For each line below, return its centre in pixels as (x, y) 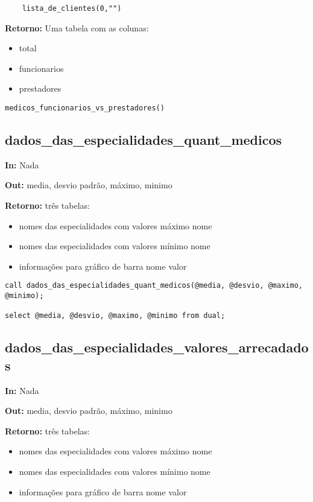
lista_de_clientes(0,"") (72, 8)
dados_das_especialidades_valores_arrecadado (157, 347)
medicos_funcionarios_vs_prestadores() (85, 108)
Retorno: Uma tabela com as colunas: (77, 27)
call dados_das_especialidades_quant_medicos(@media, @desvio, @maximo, (154, 286)
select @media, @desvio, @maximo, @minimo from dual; (115, 316)
